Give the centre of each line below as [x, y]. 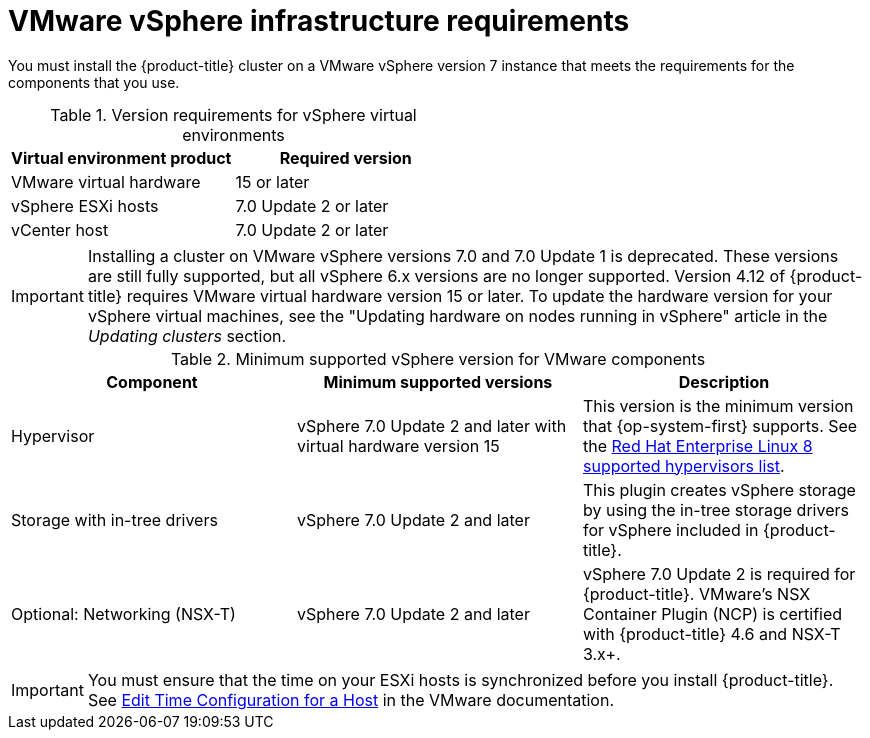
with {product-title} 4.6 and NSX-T [711, 633]
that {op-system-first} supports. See [720, 425]
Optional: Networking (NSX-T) [123, 613]
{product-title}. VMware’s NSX [696, 593]
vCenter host [60, 229]
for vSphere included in [670, 529]
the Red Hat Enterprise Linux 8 [697, 445]
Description [724, 381]
